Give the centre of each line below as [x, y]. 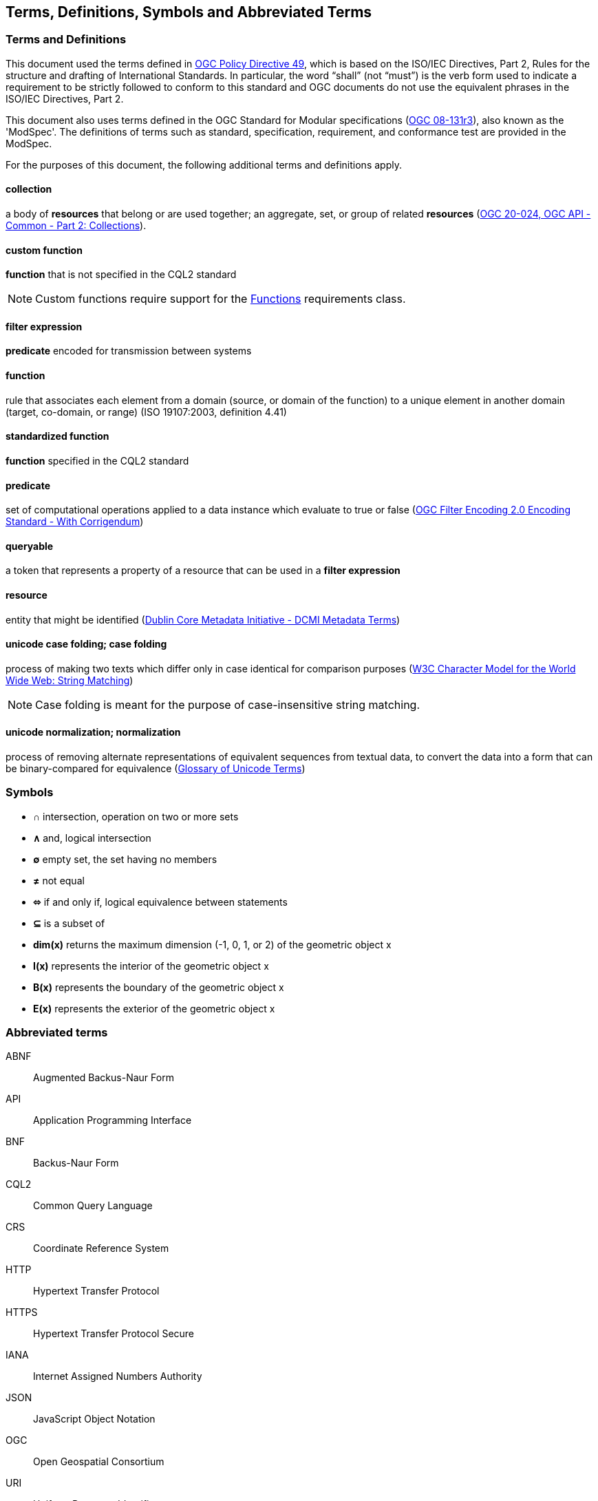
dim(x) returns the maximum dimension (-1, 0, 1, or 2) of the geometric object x [212, 944]
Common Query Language [93, 1206]
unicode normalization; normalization [93, 732]
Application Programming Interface [113, 1120]
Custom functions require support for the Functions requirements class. [221, 299]
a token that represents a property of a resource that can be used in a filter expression [203, 571]
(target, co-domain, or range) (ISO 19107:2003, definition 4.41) [146, 412]
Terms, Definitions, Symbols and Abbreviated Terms [189, 12]
